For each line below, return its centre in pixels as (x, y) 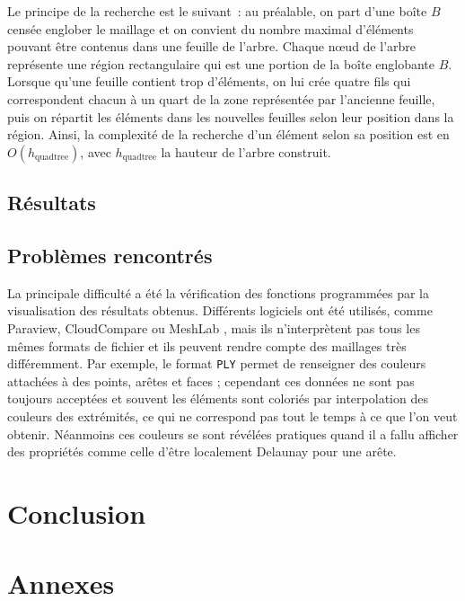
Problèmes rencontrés (110, 255)
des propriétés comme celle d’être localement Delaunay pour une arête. (202, 451)
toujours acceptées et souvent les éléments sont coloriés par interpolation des (218, 398)
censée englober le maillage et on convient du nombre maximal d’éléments (211, 28)
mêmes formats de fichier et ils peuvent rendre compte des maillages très (207, 345)
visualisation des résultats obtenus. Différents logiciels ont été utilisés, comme (220, 310)
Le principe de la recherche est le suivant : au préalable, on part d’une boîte (217, 11)
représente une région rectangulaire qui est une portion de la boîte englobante (221, 63)
